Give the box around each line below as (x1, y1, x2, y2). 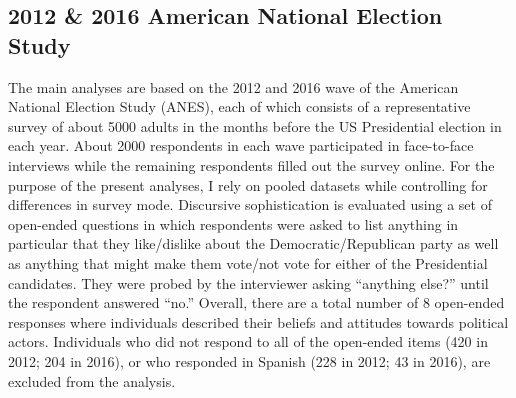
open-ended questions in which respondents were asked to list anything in (8, 213, 459, 234)
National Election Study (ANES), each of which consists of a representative (8, 96, 471, 117)
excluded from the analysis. (8, 370, 176, 391)
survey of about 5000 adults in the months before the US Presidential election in (8, 115, 502, 136)
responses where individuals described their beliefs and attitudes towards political (8, 311, 509, 332)
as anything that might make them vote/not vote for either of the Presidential (8, 252, 488, 273)
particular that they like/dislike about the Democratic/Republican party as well (8, 233, 499, 254)
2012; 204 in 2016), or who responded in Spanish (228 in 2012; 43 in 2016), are (8, 350, 491, 371)
